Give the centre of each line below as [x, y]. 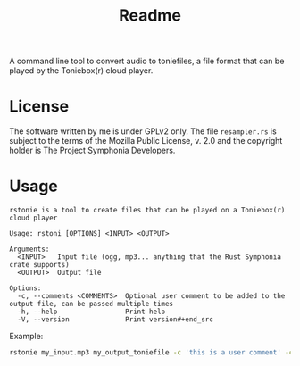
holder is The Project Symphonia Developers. [92, 150]
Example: [26, 337]
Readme [150, 16]
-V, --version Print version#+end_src [116, 320]
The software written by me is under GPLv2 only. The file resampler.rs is [143, 131]
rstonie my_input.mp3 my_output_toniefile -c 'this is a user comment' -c [151, 353]
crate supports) [39, 265]
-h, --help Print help [92, 312]
